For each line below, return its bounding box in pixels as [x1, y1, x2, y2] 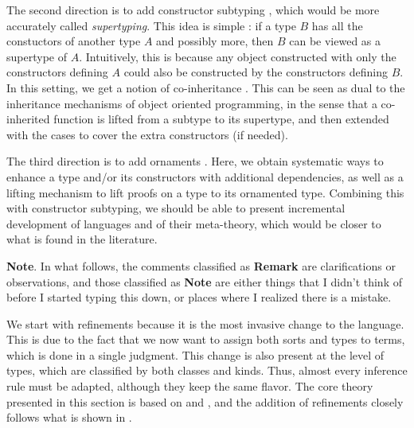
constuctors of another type [6, 33, 141, 49]
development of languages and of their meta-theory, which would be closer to [6, 215, 381, 232]
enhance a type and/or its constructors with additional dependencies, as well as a [6, 168, 404, 185]
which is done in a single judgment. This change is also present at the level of [6, 346, 385, 363]
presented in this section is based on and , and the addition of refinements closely [6, 393, 404, 410]
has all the [311, 17, 363, 33]
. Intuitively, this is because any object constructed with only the [79, 48, 396, 64]
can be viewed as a [289, 33, 381, 49]
